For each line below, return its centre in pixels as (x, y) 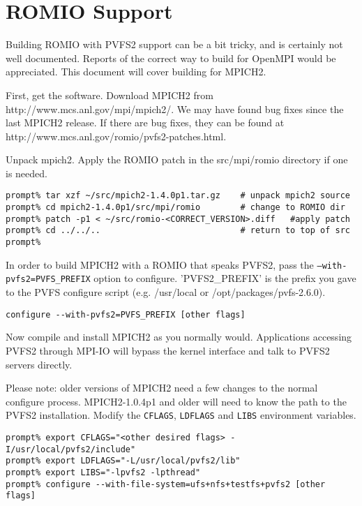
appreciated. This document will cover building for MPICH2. (136, 72)
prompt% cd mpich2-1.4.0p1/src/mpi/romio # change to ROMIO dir (175, 208)
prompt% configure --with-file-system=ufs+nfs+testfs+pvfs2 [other (166, 484)
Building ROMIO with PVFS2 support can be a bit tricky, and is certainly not (174, 44)
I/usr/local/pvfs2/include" (71, 449)
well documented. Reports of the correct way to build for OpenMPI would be (171, 58)
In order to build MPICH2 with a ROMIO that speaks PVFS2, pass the (160, 264)
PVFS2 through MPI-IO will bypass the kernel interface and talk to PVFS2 (168, 350)
